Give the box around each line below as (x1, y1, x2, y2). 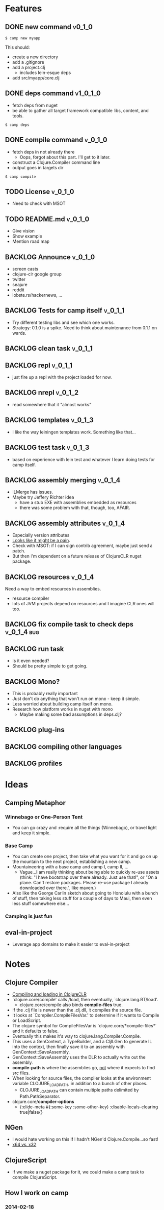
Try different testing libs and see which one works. (12, 319, 115, 325)
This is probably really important (12, 690, 78, 696)
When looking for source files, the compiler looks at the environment (12, 1075, 151, 1081)
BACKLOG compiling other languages (5, 742, 122, 751)
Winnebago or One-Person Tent (5, 813, 83, 820)
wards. (12, 330, 27, 336)
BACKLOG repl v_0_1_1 (5, 361, 73, 369)
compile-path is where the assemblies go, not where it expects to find (12, 1065, 155, 1071)
